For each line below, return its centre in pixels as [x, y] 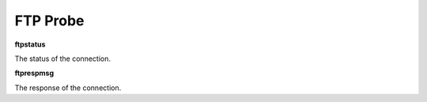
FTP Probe [49, 21]
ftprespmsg [34, 73]
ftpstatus [30, 44]
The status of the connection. [62, 59]
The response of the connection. [68, 88]
